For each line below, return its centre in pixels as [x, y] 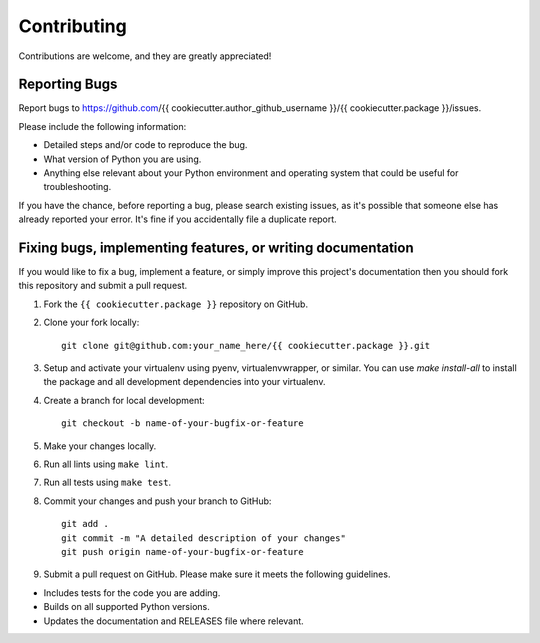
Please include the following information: [102, 126]
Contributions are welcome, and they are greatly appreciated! [145, 56]
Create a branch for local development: [124, 400]
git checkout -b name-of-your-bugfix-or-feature [182, 423]
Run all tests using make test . [107, 482]
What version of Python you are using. [122, 159]
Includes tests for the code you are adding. [132, 592]
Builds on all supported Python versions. [126, 607]
